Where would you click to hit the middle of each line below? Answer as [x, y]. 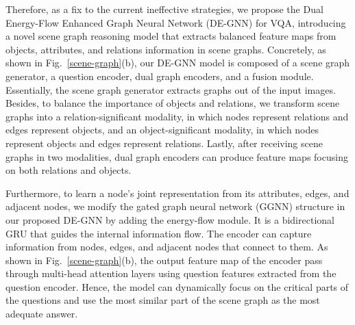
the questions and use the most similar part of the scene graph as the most [163, 300]
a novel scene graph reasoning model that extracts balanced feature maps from [171, 36]
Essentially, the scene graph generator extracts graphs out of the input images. [171, 89]
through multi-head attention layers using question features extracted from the [171, 273]
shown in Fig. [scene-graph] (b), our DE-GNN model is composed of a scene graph [178, 63]
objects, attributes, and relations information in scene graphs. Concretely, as [166, 49]
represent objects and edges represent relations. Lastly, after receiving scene [164, 143]
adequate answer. [42, 314]
